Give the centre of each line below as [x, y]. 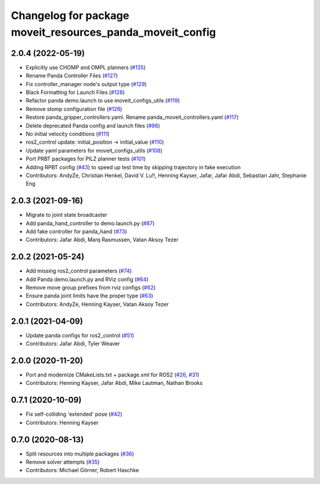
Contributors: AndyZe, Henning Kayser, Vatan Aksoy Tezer [97, 304]
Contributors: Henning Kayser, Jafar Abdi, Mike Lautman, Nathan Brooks [114, 383]
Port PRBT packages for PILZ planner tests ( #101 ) [86, 159]
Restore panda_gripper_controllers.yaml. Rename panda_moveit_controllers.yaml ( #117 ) [132, 117]
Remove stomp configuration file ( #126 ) [74, 109]
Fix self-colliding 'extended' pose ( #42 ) [74, 414]
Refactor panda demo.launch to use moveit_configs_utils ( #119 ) [103, 100]
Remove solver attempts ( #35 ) [63, 462]
